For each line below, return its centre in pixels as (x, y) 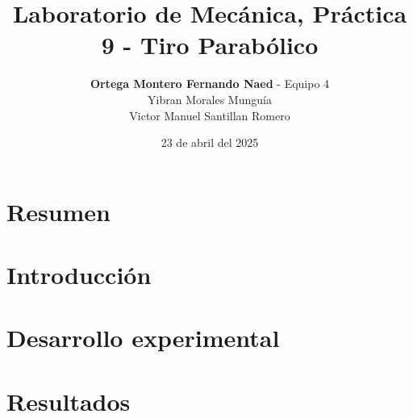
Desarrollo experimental (143, 338)
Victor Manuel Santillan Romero (210, 115)
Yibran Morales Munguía (210, 99)
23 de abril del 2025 (210, 142)
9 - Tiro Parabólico (210, 45)
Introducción (79, 275)
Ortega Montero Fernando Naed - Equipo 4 (210, 84)
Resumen (58, 211)
